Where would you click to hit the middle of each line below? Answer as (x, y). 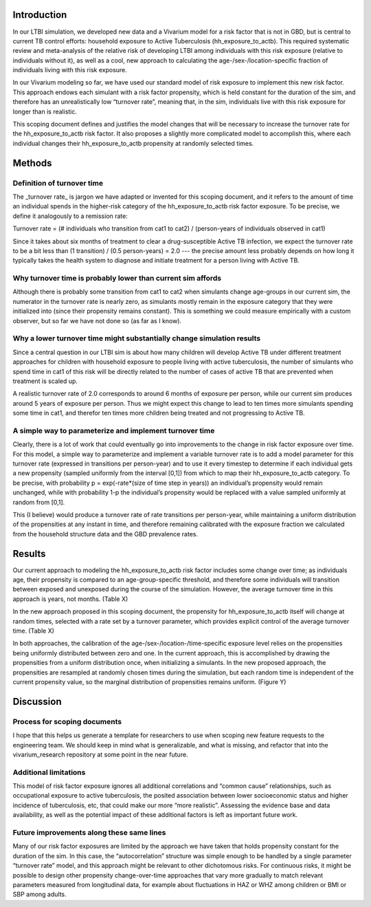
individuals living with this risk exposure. (70, 70)
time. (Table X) (34, 631)
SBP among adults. (40, 895)
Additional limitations (49, 772)
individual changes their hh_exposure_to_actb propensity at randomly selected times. (133, 143)
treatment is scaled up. (45, 381)
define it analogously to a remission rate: (70, 216)
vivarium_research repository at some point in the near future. (100, 754)
